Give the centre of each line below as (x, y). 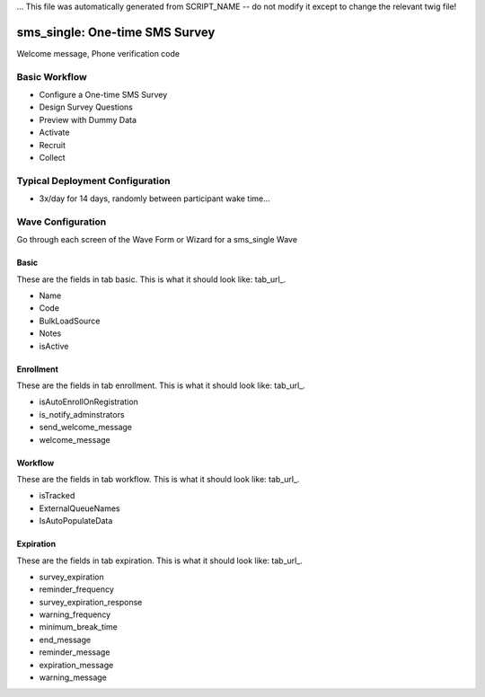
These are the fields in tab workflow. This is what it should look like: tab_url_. (158, 479)
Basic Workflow (52, 76)
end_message (65, 640)
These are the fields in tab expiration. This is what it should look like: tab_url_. (159, 560)
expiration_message (76, 665)
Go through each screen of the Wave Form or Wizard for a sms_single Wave (157, 240)
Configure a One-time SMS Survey (103, 95)
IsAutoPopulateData (76, 521)
